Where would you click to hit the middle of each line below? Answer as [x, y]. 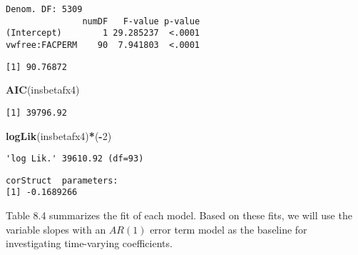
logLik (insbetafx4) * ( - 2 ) [59, 135]
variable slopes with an [56, 229]
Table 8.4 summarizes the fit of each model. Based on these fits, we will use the [179, 215]
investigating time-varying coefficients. [89, 243]
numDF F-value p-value [141, 21]
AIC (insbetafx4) [43, 90]
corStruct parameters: [62, 180]
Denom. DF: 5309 [44, 9]
